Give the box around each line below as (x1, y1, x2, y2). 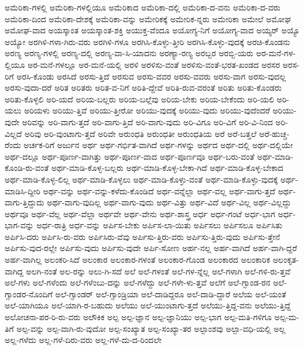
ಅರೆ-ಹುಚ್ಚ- (259, 127, 290, 139)
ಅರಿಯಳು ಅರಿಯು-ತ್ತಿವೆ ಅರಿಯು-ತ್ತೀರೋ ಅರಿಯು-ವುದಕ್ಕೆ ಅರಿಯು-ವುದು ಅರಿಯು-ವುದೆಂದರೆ (24, 104, 270, 116)
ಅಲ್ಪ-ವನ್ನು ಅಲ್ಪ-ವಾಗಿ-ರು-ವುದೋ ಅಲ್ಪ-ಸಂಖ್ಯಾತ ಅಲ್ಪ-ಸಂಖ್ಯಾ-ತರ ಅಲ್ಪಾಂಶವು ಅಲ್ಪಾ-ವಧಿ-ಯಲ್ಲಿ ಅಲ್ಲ (16, 322, 286, 334)
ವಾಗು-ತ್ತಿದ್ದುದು (5, 196, 45, 208)
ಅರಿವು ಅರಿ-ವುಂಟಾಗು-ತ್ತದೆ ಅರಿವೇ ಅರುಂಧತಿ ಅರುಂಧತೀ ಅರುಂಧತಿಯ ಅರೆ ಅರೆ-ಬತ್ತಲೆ (25, 127, 257, 139)
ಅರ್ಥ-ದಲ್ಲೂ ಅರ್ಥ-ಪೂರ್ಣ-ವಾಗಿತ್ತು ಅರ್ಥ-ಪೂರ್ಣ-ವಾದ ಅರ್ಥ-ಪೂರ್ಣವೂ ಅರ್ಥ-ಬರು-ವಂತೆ (5, 150, 255, 162)
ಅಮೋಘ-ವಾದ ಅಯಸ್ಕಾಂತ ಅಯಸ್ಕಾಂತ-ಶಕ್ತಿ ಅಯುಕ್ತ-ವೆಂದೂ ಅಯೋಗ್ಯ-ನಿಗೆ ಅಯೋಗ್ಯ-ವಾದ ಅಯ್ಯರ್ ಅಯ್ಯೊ (5, 24, 300, 36)
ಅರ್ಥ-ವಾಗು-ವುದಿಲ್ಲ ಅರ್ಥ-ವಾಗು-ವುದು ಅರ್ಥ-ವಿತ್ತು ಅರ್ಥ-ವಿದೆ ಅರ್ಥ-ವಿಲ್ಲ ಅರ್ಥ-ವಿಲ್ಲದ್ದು (47, 196, 291, 208)
